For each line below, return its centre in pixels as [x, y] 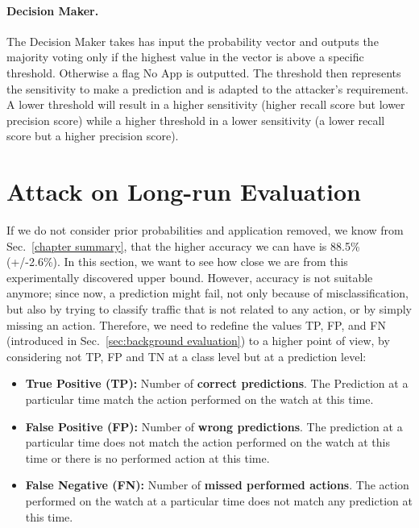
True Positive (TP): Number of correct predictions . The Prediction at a [217, 383]
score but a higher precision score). [93, 136]
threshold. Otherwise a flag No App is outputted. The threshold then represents [204, 72]
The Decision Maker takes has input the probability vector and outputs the [193, 41]
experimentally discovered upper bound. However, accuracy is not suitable [190, 277]
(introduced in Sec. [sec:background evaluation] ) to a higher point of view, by [198, 341]
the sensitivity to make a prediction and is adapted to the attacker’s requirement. [207, 88]
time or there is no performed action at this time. [147, 457]
